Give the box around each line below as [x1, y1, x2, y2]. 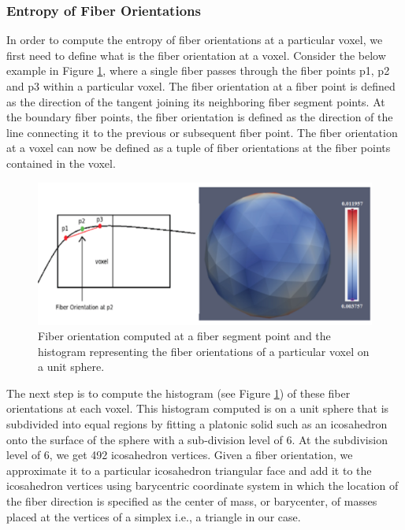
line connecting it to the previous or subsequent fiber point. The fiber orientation [6, 124, 398, 140]
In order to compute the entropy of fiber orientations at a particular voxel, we [6, 32, 383, 48]
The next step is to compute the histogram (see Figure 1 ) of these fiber [6, 384, 351, 401]
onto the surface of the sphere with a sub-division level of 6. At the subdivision [6, 431, 388, 447]
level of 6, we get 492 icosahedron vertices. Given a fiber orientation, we [6, 447, 353, 463]
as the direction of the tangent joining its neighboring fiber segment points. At [6, 93, 385, 109]
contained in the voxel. [6, 154, 116, 171]
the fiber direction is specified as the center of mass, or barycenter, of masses [6, 493, 377, 510]
